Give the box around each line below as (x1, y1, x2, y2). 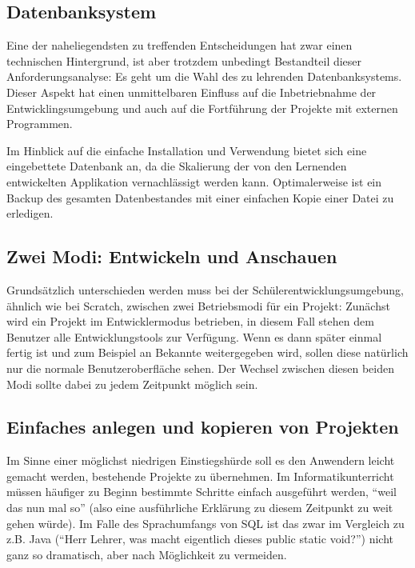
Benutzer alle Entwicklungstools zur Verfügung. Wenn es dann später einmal (6, 328, 382, 345)
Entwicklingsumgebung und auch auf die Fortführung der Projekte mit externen (6, 99, 398, 116)
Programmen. (6, 115, 73, 132)
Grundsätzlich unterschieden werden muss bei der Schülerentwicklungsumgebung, (6, 281, 404, 298)
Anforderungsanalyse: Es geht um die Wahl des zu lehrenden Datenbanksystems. (6, 68, 402, 85)
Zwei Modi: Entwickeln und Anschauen (6, 244, 337, 269)
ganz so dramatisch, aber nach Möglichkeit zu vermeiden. (6, 546, 287, 562)
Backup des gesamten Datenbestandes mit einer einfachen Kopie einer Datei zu (6, 189, 394, 206)
